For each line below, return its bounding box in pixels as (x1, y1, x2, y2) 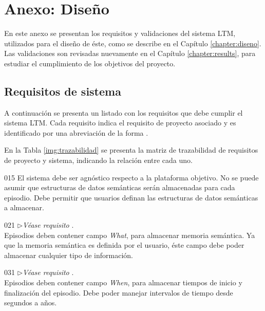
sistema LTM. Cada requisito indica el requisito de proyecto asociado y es (4, 117, 236, 128)
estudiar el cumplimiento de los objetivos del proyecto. (4, 58, 176, 68)
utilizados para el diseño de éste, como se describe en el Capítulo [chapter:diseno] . (4, 38, 261, 48)
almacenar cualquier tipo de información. (4, 249, 133, 260)
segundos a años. (4, 297, 57, 308)
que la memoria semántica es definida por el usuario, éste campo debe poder (4, 240, 244, 250)
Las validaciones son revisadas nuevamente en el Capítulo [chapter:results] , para (4, 48, 256, 59)
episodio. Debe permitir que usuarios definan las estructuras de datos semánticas (4, 192, 258, 203)
